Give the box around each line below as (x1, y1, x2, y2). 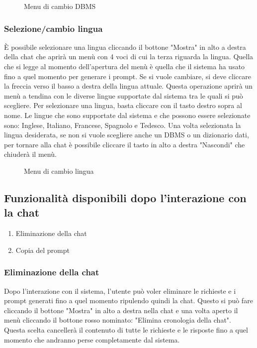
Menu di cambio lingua (24, 165, 94, 176)
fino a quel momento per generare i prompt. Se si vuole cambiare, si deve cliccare (4, 71, 251, 81)
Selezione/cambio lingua (4, 22, 103, 34)
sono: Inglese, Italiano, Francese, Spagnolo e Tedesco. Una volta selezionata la (4, 119, 241, 130)
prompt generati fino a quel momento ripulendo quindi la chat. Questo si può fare (4, 295, 253, 306)
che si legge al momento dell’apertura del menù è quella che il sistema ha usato (4, 61, 245, 71)
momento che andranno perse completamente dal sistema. (4, 334, 180, 345)
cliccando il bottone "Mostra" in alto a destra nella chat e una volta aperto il (4, 305, 238, 315)
